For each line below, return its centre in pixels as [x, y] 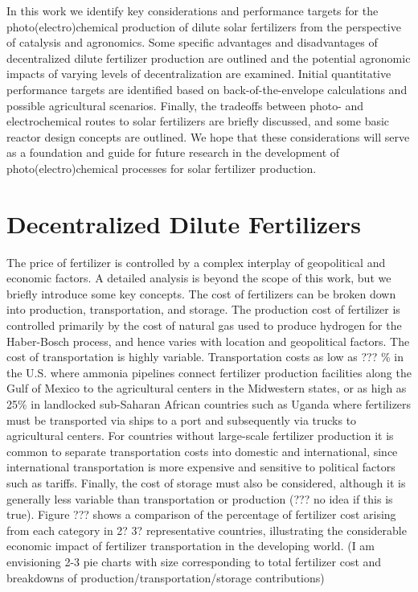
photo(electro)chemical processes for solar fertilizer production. [162, 168]
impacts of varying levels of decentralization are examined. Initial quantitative [199, 74]
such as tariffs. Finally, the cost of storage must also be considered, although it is [206, 482]
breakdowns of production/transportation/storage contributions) [166, 577]
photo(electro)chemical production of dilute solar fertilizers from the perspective [204, 26]
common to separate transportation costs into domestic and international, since [202, 451]
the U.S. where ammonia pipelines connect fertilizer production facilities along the [209, 372]
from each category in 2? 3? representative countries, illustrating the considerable [207, 530]
